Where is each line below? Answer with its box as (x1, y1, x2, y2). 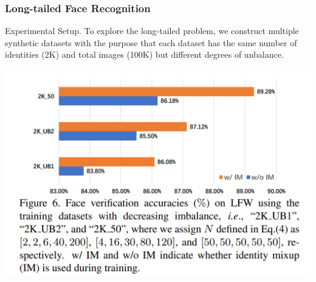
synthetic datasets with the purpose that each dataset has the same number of (5, 36, 297, 49)
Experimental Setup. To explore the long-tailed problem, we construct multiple (5, 24, 299, 37)
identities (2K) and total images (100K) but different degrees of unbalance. (5, 48, 284, 61)
